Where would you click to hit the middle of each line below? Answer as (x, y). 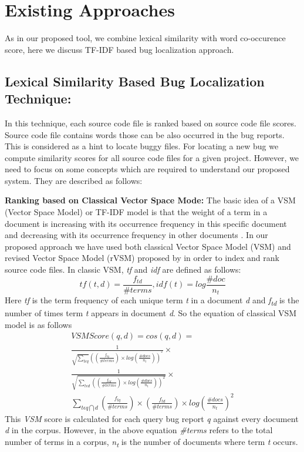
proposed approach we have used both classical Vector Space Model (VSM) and (148, 246)
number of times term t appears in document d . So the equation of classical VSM (151, 313)
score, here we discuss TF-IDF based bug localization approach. (119, 49)
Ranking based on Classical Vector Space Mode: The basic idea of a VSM (150, 200)
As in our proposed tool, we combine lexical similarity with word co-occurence (145, 38)
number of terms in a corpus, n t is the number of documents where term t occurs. (151, 442)
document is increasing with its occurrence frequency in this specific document (146, 223)
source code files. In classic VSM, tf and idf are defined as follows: (123, 269)
